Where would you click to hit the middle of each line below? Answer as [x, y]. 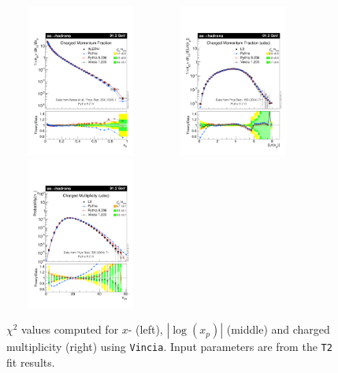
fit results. [31, 362]
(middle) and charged [278, 329]
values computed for [70, 329]
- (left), [145, 329]
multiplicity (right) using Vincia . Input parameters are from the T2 [169, 347]
